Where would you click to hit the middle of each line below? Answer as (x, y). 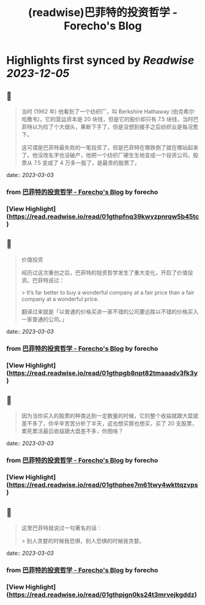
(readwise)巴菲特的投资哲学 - (103, 13)
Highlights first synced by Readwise (100, 60)
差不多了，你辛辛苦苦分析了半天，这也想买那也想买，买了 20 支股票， (109, 424)
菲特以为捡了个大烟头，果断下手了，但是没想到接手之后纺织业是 (102, 127)
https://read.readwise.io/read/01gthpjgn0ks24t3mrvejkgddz (102, 595)
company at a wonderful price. (60, 299)
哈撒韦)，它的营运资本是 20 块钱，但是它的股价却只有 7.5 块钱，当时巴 (110, 119)
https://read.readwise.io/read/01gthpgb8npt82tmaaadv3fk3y (103, 373)
